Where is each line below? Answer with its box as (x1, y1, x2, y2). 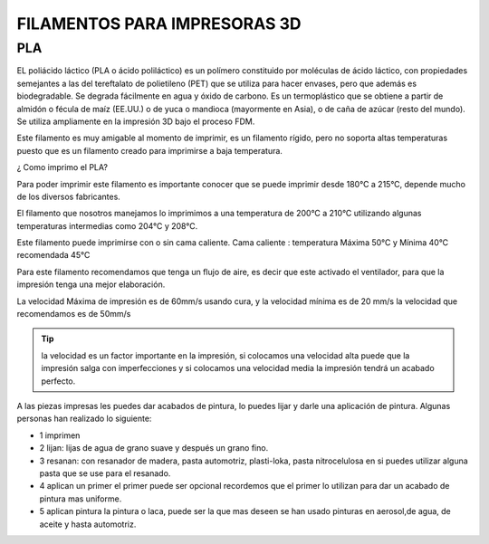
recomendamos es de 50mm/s (16, 309, 131, 320)
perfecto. (41, 376, 76, 387)
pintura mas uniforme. (39, 493, 122, 504)
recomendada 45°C (16, 250, 91, 261)
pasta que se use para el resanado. (39, 467, 171, 479)
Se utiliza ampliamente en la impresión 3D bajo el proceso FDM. (16, 116, 255, 127)
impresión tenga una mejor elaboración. (16, 279, 166, 290)
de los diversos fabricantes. (16, 191, 121, 202)
